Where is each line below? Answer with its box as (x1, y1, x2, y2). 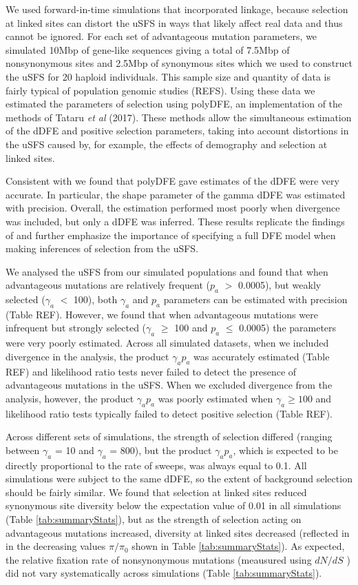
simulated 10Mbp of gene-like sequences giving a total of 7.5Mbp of (6, 42, 290, 57)
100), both (73, 292, 118, 307)
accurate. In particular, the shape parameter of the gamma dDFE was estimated (6, 187, 346, 201)
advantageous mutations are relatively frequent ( (6, 278, 210, 292)
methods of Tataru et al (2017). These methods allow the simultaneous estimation (6, 110, 352, 124)
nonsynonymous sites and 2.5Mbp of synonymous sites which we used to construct (6, 56, 353, 70)
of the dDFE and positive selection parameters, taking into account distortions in (6, 123, 349, 138)
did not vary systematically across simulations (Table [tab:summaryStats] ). (6, 566, 322, 580)
